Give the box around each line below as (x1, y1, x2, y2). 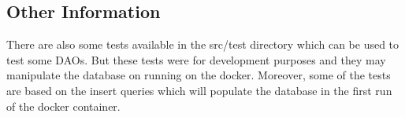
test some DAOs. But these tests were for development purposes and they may (6, 51, 386, 68)
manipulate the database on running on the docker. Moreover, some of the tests (6, 67, 391, 83)
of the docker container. (6, 97, 121, 114)
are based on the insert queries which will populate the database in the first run (6, 82, 392, 98)
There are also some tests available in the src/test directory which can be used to (6, 36, 399, 53)
